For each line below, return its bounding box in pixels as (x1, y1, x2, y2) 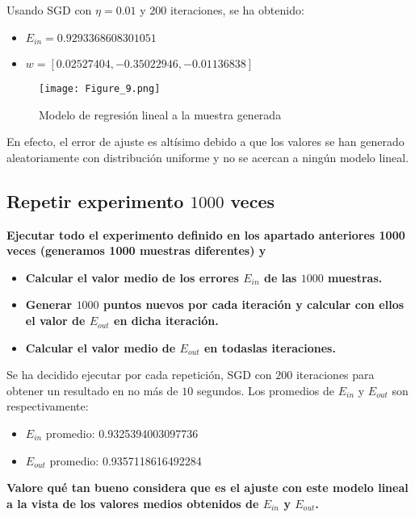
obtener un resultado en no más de (6, 381, 178, 398)
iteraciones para (296, 366, 375, 383)
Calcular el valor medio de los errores (25, 269, 239, 286)
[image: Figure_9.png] (39, 83, 161, 95)
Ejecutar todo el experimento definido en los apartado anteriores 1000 (6, 226, 405, 243)
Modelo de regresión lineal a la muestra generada (39, 106, 282, 123)
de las (264, 269, 297, 286)
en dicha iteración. (114, 312, 219, 329)
